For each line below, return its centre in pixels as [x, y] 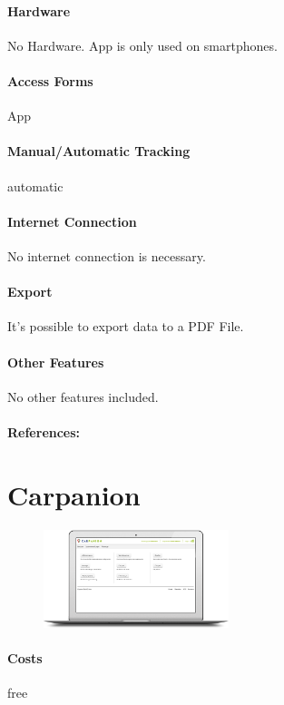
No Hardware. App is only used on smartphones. [142, 45]
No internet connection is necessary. [107, 255]
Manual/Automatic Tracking [99, 151]
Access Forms [50, 80]
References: [44, 431]
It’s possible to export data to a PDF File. [126, 326]
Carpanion [74, 494]
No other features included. [83, 396]
